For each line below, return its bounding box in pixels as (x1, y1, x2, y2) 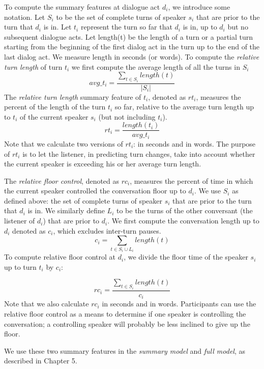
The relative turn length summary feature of (4, 91, 141, 102)
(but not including (98, 111, 156, 122)
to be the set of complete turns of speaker (56, 11, 186, 22)
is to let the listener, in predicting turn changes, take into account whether (22, 148, 255, 159)
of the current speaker (20, 111, 89, 122)
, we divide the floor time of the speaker (124, 251, 248, 262)
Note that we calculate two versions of (4, 138, 123, 149)
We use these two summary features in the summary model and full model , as (4, 345, 246, 356)
